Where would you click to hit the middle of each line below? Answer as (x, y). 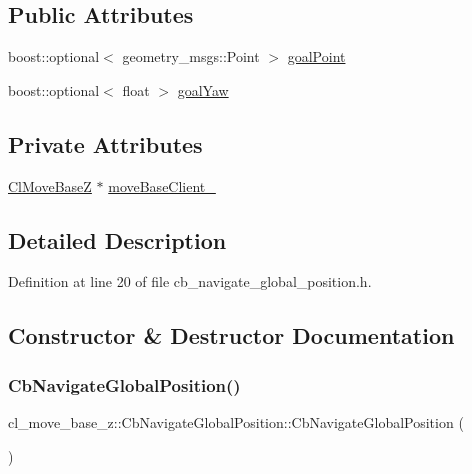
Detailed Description (117, 239)
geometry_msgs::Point (191, 56)
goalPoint (316, 56)
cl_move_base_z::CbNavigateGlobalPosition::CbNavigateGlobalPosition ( (236, 421)
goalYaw (203, 89)
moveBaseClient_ (162, 185)
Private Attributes (105, 143)
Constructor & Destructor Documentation (231, 335)
